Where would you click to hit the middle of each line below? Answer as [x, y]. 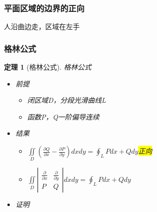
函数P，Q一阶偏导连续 [63, 116]
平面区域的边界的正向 [44, 8]
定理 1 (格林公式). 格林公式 [48, 67]
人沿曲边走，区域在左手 [42, 26]
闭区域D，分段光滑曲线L [66, 100]
